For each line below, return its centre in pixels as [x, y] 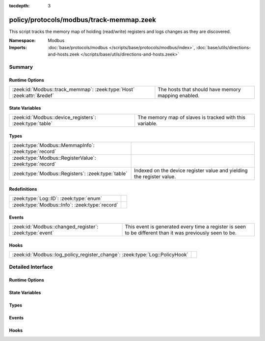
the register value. [155, 177]
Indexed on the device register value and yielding [191, 170]
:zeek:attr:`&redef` [33, 96]
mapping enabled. [179, 96]
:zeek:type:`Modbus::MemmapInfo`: [53, 145]
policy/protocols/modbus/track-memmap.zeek [83, 20]
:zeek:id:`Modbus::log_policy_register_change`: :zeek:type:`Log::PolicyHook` [100, 255]
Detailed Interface [31, 267]
